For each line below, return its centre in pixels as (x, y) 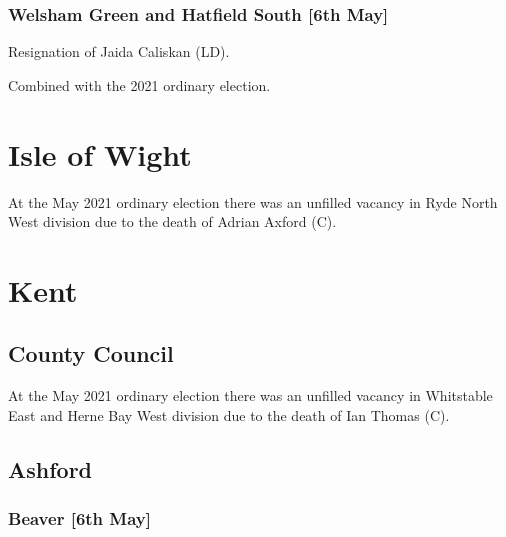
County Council (91, 353)
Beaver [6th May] (79, 518)
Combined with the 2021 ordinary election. (139, 84)
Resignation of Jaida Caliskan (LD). (119, 51)
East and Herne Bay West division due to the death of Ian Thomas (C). (229, 414)
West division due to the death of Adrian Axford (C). (172, 221)
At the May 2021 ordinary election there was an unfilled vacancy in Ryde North (253, 201)
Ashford (50, 468)
